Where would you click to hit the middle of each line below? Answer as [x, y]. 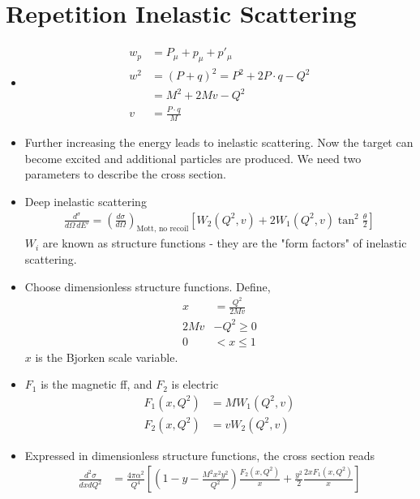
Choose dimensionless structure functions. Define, [148, 286]
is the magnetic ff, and [96, 384]
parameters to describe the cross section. [126, 174]
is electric [195, 384]
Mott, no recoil [163, 229]
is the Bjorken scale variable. [107, 357]
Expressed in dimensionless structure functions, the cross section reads [200, 455]
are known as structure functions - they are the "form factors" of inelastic [225, 243]
